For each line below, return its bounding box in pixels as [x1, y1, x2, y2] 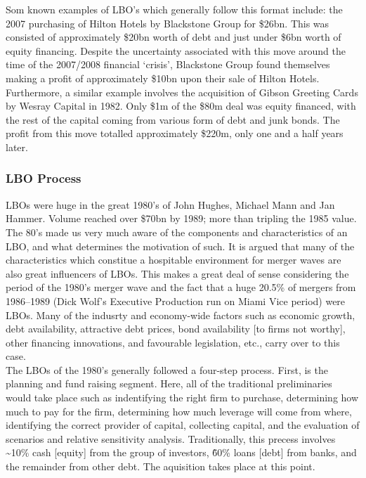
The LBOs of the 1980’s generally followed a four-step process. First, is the [6, 362, 328, 377]
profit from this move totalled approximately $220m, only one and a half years [6, 126, 344, 141]
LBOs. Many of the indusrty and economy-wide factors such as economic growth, [6, 307, 355, 322]
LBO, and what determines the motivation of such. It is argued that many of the [6, 238, 355, 253]
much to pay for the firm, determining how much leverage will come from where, [6, 403, 352, 418]
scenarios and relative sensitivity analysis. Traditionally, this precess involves [6, 431, 336, 446]
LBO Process [6, 169, 81, 187]
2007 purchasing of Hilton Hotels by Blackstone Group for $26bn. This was [6, 15, 329, 30]
